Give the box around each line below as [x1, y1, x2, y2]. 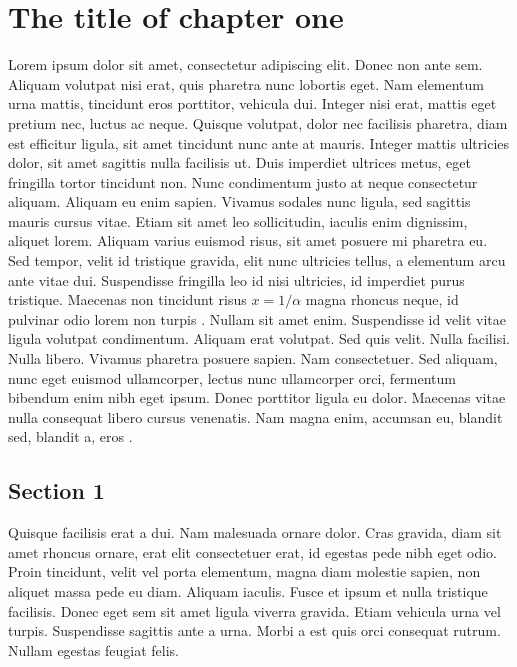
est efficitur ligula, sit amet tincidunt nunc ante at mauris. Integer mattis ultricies [8, 132, 510, 153]
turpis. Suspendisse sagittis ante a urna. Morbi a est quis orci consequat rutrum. [8, 620, 501, 641]
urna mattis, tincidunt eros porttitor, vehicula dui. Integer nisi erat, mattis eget [8, 93, 497, 114]
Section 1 [8, 475, 105, 506]
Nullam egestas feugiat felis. [8, 639, 179, 660]
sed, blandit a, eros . [8, 426, 133, 447]
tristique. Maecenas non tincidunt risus [8, 289, 247, 310]
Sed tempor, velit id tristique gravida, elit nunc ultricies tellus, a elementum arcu [8, 250, 506, 271]
